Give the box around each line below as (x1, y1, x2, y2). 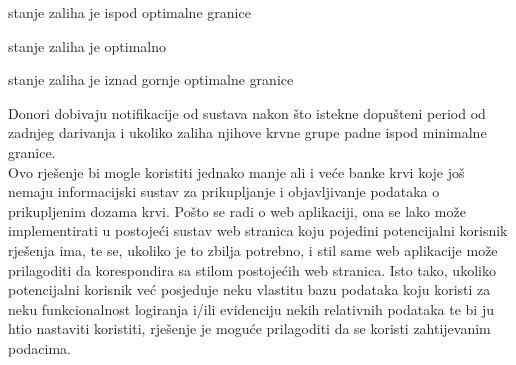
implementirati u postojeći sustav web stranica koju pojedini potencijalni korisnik (8, 220, 508, 241)
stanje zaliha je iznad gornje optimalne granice (8, 69, 294, 90)
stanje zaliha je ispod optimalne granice (8, 2, 251, 22)
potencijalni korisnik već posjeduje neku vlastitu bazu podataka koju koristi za (8, 279, 491, 300)
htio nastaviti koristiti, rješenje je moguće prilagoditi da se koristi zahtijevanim (8, 318, 491, 339)
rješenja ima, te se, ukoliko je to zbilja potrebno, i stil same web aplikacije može (8, 239, 498, 260)
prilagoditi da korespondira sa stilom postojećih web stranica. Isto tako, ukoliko (8, 259, 496, 280)
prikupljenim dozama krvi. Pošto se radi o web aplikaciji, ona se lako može (8, 200, 466, 221)
